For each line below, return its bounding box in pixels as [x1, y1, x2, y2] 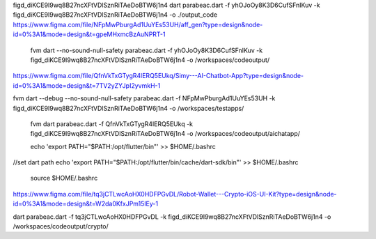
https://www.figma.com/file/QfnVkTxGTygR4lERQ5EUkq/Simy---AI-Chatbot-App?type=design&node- [13, 72, 304, 80]
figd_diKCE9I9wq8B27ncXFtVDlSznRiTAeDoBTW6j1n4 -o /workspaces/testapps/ [13, 104, 244, 112]
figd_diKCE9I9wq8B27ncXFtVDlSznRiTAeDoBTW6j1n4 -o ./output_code [13, 10, 218, 19]
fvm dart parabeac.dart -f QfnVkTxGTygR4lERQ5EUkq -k [30, 119, 194, 128]
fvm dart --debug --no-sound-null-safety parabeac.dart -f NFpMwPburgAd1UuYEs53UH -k [13, 94, 276, 102]
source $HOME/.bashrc [30, 174, 98, 183]
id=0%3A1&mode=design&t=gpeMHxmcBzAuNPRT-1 [13, 30, 166, 38]
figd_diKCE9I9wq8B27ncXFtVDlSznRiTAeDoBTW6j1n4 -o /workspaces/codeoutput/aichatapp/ [30, 130, 301, 138]
